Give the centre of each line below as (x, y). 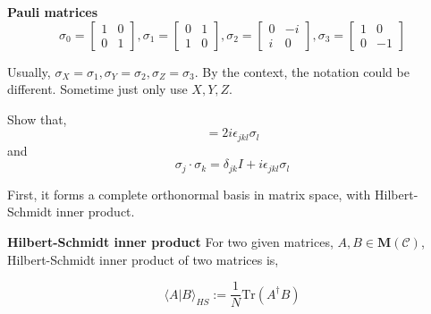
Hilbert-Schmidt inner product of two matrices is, (143, 259)
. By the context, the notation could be (302, 71)
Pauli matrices (53, 12)
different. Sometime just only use (97, 89)
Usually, (29, 71)
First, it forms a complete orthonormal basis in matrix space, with (189, 194)
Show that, (37, 119)
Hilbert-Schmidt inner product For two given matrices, (170, 242)
